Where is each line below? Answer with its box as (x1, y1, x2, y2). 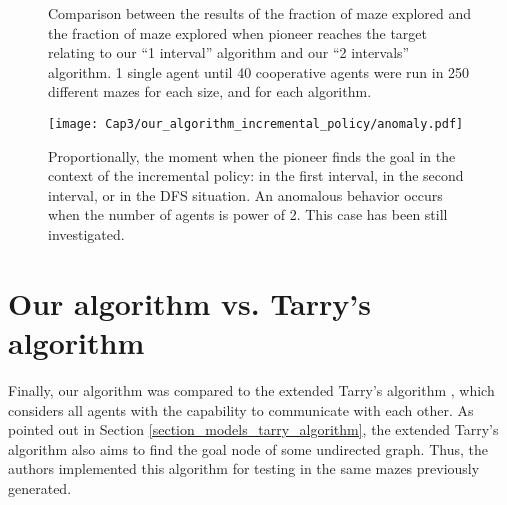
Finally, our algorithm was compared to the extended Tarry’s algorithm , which (8, 379, 495, 400)
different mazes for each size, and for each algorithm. (48, 81, 372, 102)
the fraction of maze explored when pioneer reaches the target (48, 22, 428, 43)
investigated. (48, 224, 125, 244)
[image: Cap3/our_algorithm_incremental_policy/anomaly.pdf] (48, 116, 464, 131)
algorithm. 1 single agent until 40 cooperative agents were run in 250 (48, 61, 470, 82)
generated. (8, 477, 72, 498)
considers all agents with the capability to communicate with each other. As (8, 399, 474, 420)
